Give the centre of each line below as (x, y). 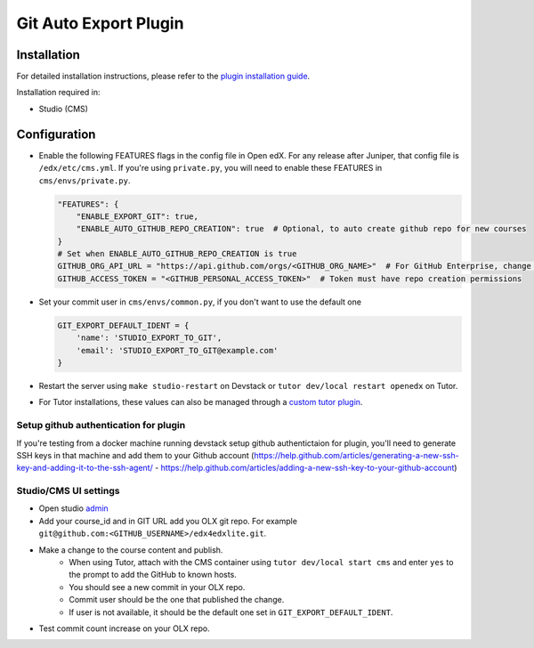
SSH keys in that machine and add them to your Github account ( (135, 455)
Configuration (56, 134)
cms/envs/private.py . (85, 180)
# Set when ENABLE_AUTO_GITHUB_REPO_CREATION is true (177, 254)
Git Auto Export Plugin (100, 23)
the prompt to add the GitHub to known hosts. (153, 575)
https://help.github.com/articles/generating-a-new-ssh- (356, 455)
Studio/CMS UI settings (68, 491)
